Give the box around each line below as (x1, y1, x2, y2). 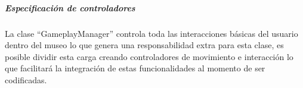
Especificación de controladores (5, 1, 135, 14)
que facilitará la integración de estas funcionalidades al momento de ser (5, 62, 265, 74)
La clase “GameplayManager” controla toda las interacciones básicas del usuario (5, 27, 298, 39)
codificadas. (5, 73, 47, 86)
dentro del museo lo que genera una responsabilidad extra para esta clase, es (5, 39, 284, 51)
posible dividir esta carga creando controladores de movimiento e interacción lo (5, 50, 293, 62)
